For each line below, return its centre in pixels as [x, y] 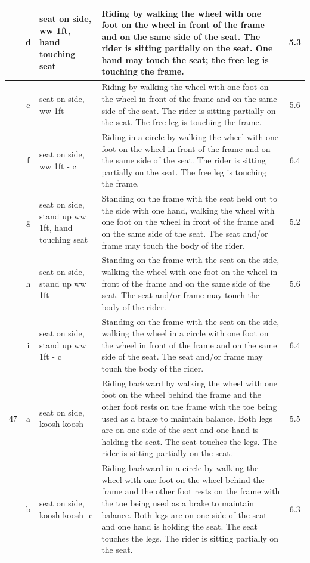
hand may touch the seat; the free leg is [185, 59]
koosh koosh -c [66, 514]
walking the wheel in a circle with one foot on [185, 333]
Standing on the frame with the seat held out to [189, 198]
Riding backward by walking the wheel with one [190, 383]
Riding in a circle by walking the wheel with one [190, 136]
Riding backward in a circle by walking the [180, 468]
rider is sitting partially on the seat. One [187, 48]
